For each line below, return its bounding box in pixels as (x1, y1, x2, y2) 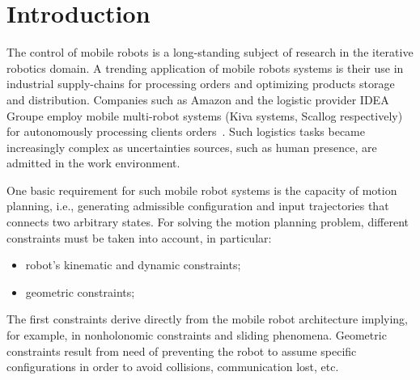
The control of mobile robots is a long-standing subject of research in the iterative (6, 44, 414, 61)
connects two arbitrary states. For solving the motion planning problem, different (6, 213, 409, 230)
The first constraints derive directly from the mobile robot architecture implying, (6, 310, 409, 327)
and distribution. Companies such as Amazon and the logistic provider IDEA (6, 91, 389, 108)
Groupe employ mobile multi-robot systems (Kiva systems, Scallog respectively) (6, 107, 403, 124)
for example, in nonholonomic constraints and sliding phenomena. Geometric (6, 327, 387, 344)
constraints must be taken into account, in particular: (6, 229, 272, 246)
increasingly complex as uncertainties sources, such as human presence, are (6, 138, 377, 155)
